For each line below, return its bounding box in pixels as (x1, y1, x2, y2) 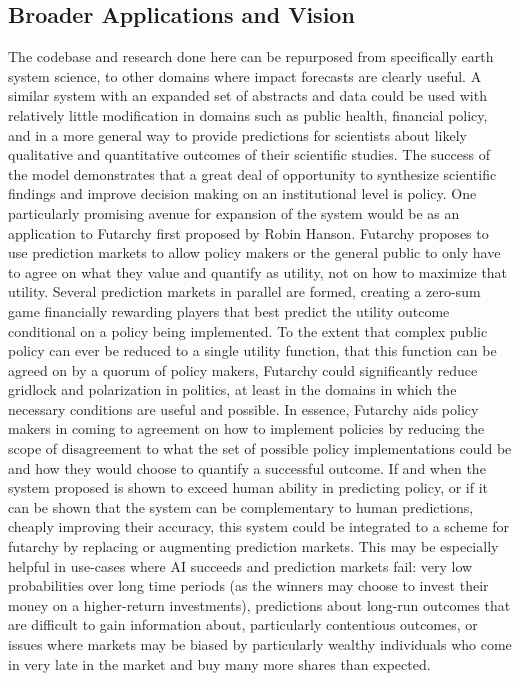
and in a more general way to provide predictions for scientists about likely (8, 124, 468, 145)
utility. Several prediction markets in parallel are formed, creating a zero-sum (8, 281, 481, 302)
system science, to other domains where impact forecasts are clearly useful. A (8, 65, 482, 86)
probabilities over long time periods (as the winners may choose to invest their (8, 575, 489, 596)
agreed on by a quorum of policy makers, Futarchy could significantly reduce (8, 359, 478, 380)
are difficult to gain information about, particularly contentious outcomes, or (8, 614, 478, 635)
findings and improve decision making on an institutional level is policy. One (8, 183, 477, 204)
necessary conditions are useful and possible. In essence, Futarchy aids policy (8, 398, 479, 419)
